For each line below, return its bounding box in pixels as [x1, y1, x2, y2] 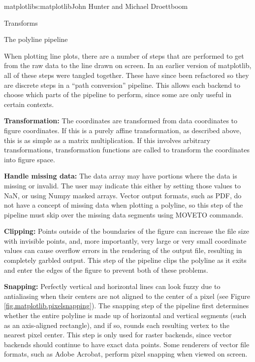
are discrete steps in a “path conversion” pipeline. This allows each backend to [4, 79, 241, 90]
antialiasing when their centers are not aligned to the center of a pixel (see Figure [4, 290, 250, 301]
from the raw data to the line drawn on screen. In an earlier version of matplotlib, [4, 60, 252, 71]
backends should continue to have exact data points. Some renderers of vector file [4, 339, 250, 349]
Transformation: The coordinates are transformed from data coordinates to [4, 115, 238, 126]
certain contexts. [4, 99, 54, 109]
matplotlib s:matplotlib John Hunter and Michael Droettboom [4, 1, 188, 11]
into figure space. [4, 154, 55, 164]
